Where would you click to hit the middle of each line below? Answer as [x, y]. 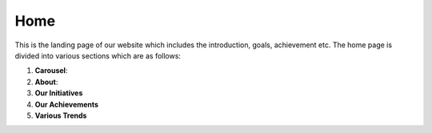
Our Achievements [67, 104]
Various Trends [61, 115]
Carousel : [51, 71]
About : [46, 82]
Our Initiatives [59, 93]
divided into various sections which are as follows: [98, 55]
